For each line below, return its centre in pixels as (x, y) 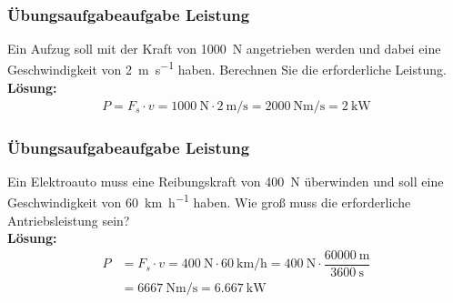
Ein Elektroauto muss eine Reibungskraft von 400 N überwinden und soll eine (226, 181)
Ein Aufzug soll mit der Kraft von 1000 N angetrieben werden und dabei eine (224, 49)
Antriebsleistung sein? (69, 220)
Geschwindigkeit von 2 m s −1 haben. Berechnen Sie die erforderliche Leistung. (227, 68)
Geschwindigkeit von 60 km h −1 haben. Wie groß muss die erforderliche (209, 201)
